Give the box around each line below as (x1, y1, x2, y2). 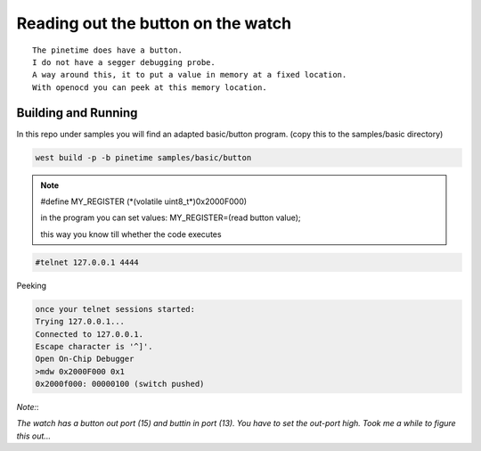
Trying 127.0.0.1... (35, 316, 125, 327)
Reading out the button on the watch (16, 13, 292, 33)
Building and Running (16, 105, 138, 120)
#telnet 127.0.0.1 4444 (35, 257, 140, 267)
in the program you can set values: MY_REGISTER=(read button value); (40, 212, 302, 223)
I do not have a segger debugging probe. (32, 57, 216, 67)
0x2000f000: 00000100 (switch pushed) (35, 379, 205, 389)
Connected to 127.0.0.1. (35, 329, 144, 339)
